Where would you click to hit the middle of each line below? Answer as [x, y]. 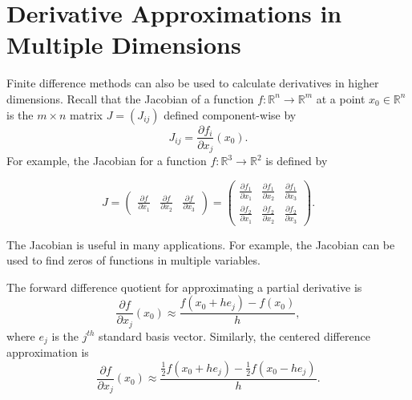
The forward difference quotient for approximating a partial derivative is [184, 287]
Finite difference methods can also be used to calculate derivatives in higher [193, 83]
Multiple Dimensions [124, 44]
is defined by [297, 161]
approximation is [48, 352]
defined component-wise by [230, 114]
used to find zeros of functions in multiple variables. [133, 260]
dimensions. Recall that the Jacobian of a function [130, 98]
